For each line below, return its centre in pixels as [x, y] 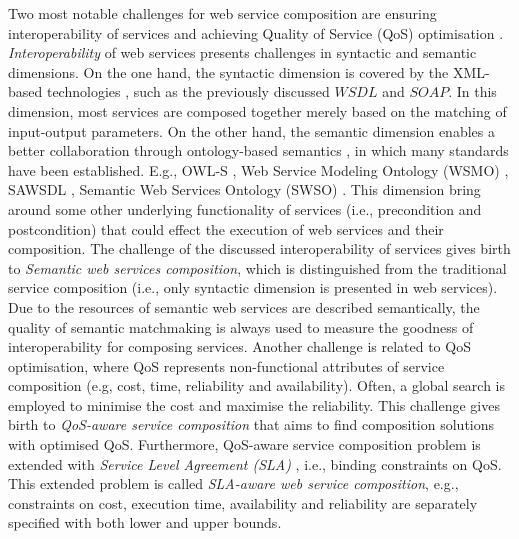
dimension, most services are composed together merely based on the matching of [257, 110]
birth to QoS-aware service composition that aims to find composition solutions [251, 424]
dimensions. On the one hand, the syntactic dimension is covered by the [228, 71]
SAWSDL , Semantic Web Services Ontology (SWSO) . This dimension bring [244, 189]
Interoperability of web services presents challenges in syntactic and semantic [242, 52]
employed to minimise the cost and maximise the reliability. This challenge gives [254, 404]
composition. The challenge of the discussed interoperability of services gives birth [259, 248]
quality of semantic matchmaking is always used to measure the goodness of [241, 326]
